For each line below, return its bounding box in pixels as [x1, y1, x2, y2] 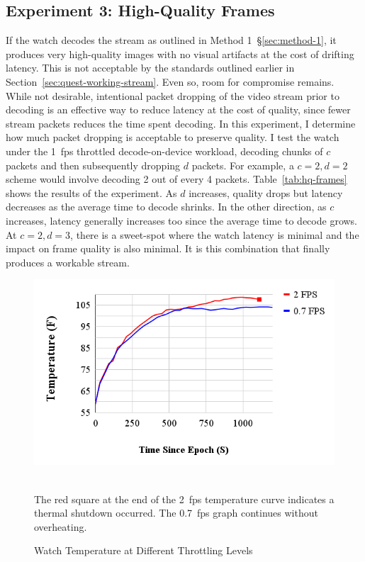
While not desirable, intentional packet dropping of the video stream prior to [6, 88, 339, 103]
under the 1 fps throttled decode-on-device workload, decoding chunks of [6, 143, 323, 158]
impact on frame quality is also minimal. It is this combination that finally [6, 241, 330, 256]
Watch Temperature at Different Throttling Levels [34, 543, 253, 558]
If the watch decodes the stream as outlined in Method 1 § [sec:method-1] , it [6, 33, 337, 47]
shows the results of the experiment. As [6, 185, 177, 200]
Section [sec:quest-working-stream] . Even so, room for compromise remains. [6, 74, 335, 89]
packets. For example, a [191, 157, 294, 172]
